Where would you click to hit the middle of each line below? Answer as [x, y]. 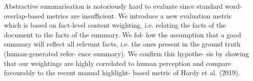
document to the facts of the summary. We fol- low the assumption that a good [123, 34]
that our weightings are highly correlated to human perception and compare [117, 63]
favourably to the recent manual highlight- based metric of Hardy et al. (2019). [122, 73]
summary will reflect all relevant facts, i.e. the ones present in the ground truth [122, 44]
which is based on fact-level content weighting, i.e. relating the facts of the [115, 25]
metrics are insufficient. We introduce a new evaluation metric [139, 15]
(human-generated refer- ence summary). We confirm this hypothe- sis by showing [126, 53]
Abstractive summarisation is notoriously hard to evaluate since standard [114, 6]
